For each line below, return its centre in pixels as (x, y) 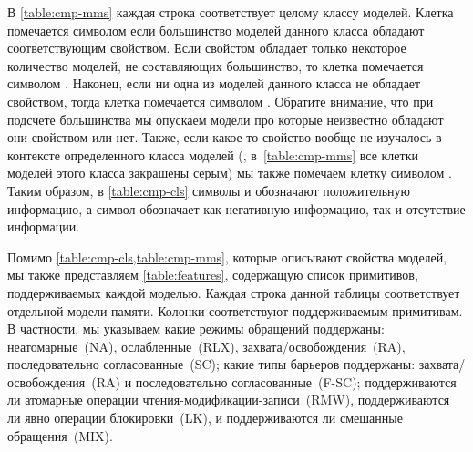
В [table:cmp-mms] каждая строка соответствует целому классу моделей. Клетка (231, 12)
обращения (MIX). (60, 435)
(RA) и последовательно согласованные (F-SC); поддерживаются (274, 381)
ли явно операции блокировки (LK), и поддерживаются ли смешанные (205, 418)
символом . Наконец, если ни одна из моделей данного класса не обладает (214, 83)
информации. (44, 226)
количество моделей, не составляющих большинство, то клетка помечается (216, 65)
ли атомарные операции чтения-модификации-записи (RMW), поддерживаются (229, 400)
